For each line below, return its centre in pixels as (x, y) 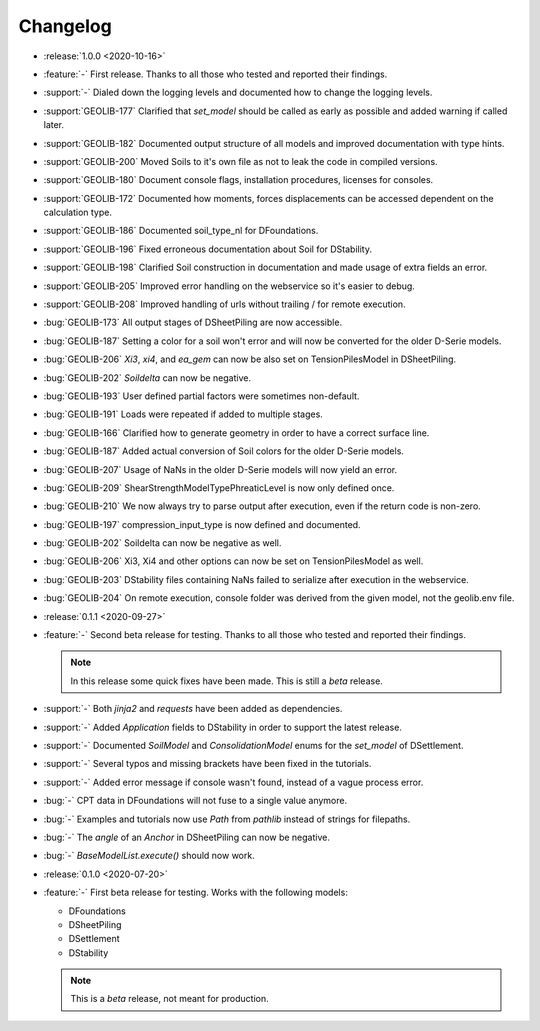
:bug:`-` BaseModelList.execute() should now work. (149, 856)
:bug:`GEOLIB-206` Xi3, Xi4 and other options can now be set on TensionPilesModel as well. (233, 561)
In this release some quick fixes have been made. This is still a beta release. (227, 681)
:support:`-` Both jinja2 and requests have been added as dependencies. (193, 709)
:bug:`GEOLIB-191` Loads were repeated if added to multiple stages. (183, 414)
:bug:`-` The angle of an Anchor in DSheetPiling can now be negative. (186, 837)
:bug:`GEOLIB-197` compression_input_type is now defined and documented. (202, 524)
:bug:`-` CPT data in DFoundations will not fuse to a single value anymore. (195, 801)
